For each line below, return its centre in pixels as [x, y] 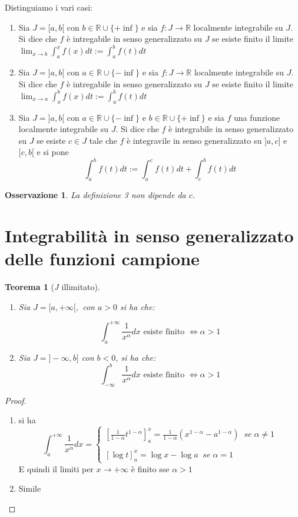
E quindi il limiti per [56, 468]
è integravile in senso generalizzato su [194, 140]
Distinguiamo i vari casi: [49, 7]
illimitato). [81, 287]
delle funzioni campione [102, 258]
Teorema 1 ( [30, 287]
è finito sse [150, 468]
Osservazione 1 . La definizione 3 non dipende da [95, 195]
